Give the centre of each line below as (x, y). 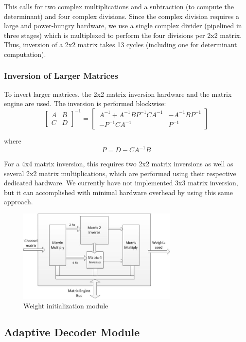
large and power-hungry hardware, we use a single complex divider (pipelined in (123, 26)
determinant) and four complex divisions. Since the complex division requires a (122, 16)
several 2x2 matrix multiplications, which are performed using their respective (120, 173)
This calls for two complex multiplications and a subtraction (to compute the (119, 6)
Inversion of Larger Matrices (61, 76)
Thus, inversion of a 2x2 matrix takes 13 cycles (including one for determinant (121, 45)
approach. (18, 202)
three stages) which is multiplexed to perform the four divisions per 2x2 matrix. (123, 35)
